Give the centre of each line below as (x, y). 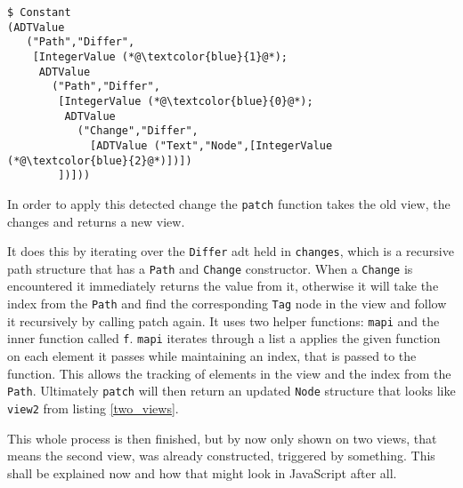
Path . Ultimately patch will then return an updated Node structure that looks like (231, 391)
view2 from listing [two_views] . (93, 408)
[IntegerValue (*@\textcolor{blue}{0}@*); (186, 101)
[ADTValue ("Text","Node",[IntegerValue (211, 145)
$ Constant (39, 12)
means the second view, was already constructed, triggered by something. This (221, 456)
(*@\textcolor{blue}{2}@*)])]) (100, 160)
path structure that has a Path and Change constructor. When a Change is (210, 268)
